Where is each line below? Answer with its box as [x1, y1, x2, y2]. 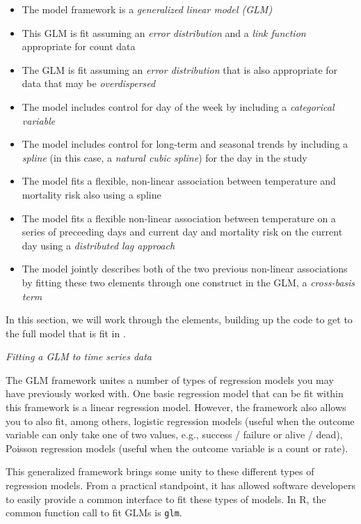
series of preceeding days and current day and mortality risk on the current [22, 224, 343, 239]
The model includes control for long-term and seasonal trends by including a [22, 137, 348, 151]
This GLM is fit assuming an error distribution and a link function [22, 25, 306, 40]
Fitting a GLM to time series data [6, 349, 152, 364]
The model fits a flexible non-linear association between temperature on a [22, 210, 336, 225]
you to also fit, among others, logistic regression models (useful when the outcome [6, 413, 355, 428]
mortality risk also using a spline [22, 187, 161, 201]
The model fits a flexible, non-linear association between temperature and [22, 174, 336, 188]
